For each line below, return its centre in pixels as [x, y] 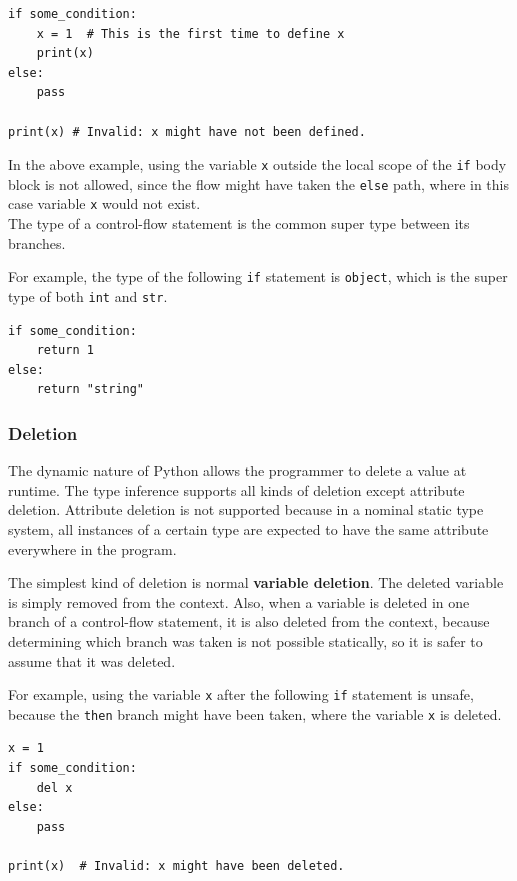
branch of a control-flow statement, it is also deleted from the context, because [249, 621]
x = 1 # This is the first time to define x [190, 33]
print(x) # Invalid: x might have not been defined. [187, 131]
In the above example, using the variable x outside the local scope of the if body [257, 164]
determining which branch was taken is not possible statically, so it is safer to [245, 640]
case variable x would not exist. [104, 203]
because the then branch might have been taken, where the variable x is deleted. [255, 713]
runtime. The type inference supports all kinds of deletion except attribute [236, 489]
